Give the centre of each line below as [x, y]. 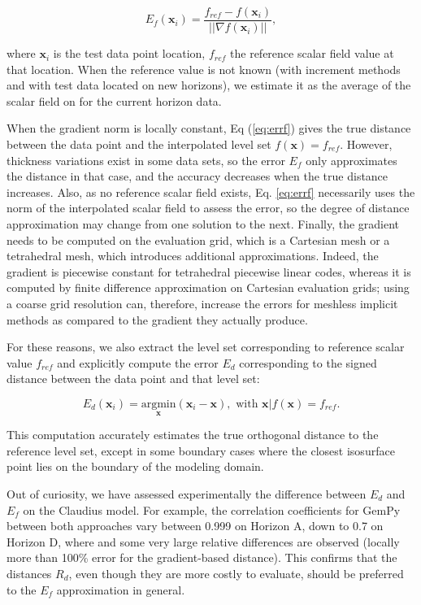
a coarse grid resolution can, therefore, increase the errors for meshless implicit [202, 303]
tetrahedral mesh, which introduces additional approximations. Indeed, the [193, 256]
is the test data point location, [129, 53]
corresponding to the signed [308, 362]
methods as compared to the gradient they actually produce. [157, 319]
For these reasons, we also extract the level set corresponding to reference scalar [206, 347]
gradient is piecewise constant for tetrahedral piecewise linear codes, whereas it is [209, 271]
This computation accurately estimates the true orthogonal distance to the [193, 435]
